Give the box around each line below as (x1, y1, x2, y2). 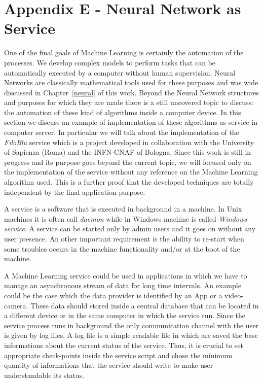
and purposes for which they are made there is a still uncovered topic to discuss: (4, 97, 253, 108)
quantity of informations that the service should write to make (4, 360, 198, 370)
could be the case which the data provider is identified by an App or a (4, 290, 222, 300)
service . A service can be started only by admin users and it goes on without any (4, 223, 256, 234)
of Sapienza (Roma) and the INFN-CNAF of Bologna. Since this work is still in (4, 147, 251, 157)
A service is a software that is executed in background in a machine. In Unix (4, 203, 242, 214)
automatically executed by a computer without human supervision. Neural (4, 67, 236, 78)
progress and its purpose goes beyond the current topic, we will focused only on (4, 156, 251, 167)
